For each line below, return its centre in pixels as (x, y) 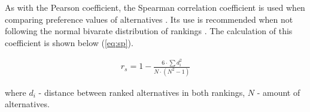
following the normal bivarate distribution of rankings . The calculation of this (149, 31)
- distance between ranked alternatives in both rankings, (142, 92)
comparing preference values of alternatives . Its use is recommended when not (149, 19)
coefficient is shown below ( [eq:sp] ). (69, 42)
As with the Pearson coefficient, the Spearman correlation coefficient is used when (155, 7)
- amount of (279, 92)
